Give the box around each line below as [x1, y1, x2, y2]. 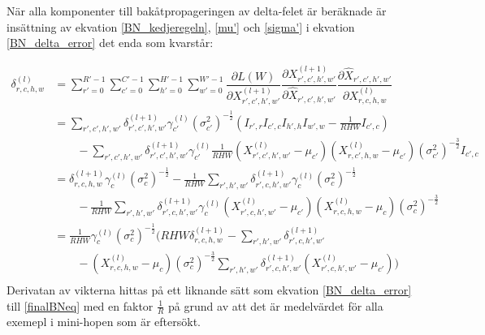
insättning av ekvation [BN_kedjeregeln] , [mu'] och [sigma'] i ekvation [6, 18, 355, 35]
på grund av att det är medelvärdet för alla [168, 297, 383, 314]
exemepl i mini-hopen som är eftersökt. [6, 313, 201, 330]
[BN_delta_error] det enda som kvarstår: [6, 34, 214, 51]
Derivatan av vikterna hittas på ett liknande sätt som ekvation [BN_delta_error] [6, 281, 412, 298]
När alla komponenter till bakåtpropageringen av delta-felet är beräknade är [6, 2, 387, 19]
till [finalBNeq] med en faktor [6, 297, 154, 314]
